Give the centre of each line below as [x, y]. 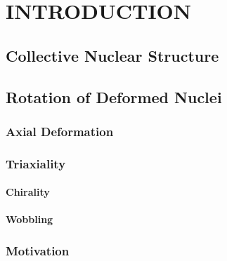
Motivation [38, 250]
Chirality [28, 192]
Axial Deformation [60, 131]
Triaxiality [36, 163]
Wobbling [30, 219]
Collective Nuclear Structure [112, 55]
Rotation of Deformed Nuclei [114, 96]
